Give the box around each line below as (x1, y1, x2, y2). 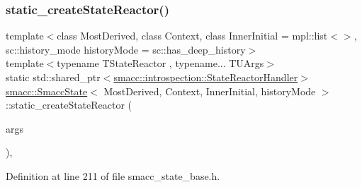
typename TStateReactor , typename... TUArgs (57, 56, 264, 71)
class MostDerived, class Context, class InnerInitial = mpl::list (57, 28, 328, 43)
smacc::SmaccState (6, 83, 88, 98)
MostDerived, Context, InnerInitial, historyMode (103, 83, 316, 98)
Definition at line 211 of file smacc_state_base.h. (6, 168, 220, 183)
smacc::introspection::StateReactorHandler (113, 70, 298, 84)
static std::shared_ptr (6, 70, 101, 84)
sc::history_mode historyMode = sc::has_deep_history (6, 42, 246, 56)
